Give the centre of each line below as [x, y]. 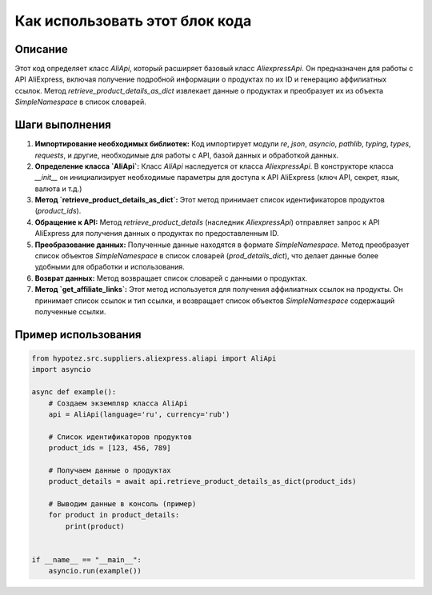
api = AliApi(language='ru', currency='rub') [139, 414]
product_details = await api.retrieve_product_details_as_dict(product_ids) [202, 481]
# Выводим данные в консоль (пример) [122, 504]
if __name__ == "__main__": [86, 560]
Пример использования [78, 335]
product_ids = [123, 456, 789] [110, 448]
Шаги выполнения [63, 125]
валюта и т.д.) [58, 189]
